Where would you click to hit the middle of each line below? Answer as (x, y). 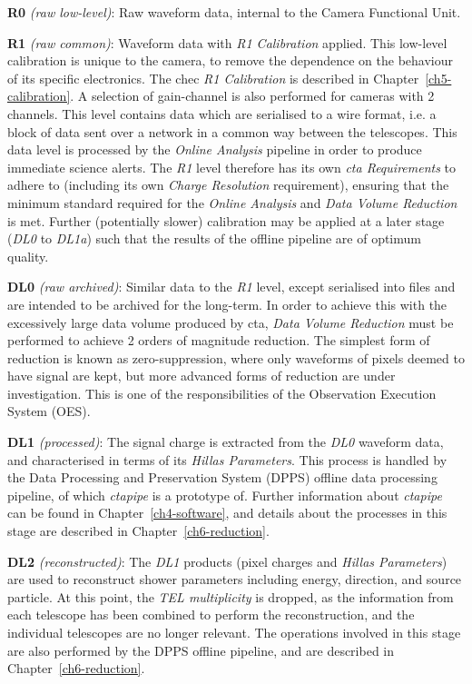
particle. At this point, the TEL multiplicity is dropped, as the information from (231, 596)
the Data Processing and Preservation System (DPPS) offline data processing (222, 477)
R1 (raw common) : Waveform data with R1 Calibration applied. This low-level (227, 42)
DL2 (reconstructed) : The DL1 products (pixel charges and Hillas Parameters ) (227, 561)
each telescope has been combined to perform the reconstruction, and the (211, 615)
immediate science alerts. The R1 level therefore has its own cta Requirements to (232, 167)
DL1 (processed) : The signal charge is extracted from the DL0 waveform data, (226, 442)
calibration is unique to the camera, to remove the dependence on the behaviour (231, 60)
